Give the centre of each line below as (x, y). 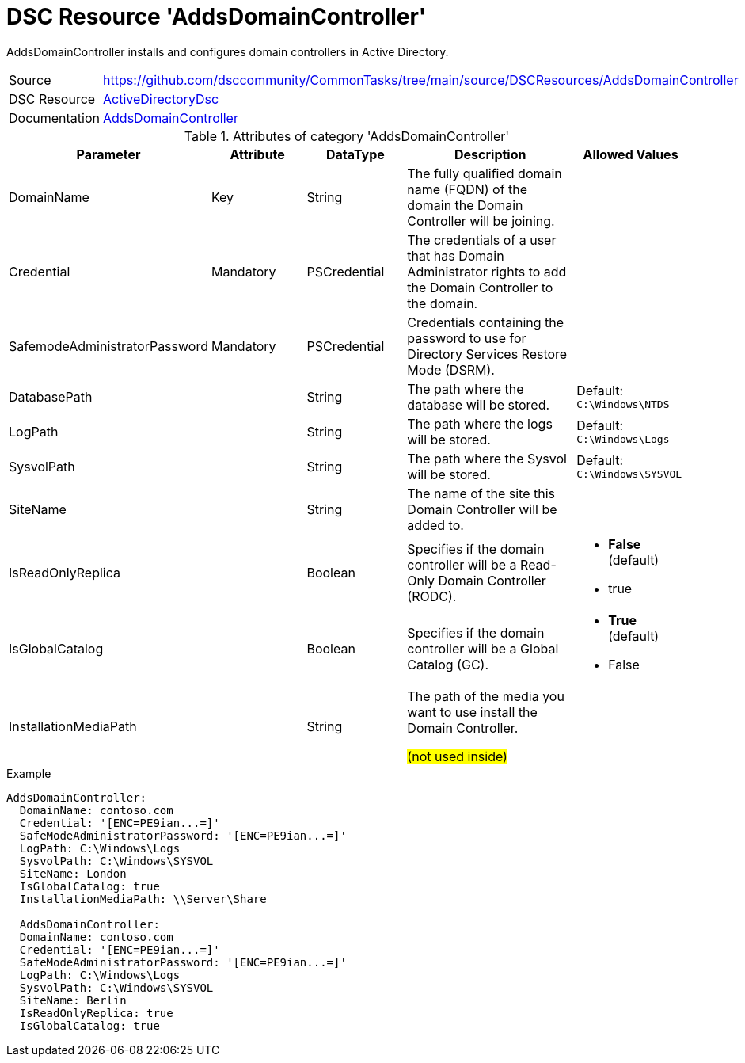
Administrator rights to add (487, 271)
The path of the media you (486, 696)
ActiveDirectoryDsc (161, 99)
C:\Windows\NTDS (623, 405)
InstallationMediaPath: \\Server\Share (143, 899)
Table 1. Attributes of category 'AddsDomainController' (347, 136)
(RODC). (432, 596)
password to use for (467, 338)
